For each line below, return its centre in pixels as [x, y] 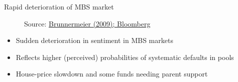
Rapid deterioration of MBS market [59, 6]
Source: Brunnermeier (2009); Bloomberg [87, 23]
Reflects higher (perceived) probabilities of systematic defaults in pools [125, 57]
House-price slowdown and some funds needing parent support [112, 74]
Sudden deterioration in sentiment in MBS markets [94, 40]
